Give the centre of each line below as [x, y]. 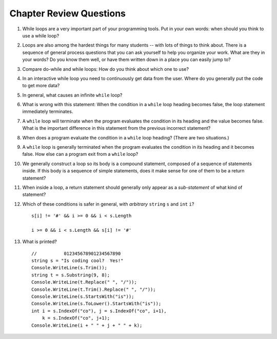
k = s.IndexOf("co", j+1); [76, 318]
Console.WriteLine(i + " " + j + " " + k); [87, 325]
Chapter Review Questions [67, 13]
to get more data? [41, 86]
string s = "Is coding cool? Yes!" [77, 261]
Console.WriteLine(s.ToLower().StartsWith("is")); [96, 304]
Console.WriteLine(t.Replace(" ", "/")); [84, 282]
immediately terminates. [48, 112]
